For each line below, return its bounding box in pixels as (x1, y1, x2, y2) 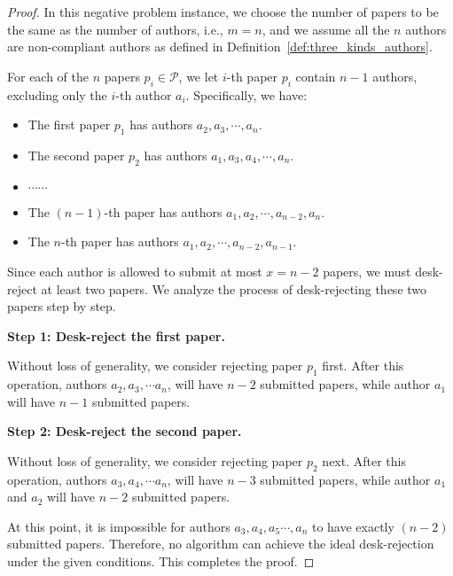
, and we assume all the (262, 19, 390, 38)
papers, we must (323, 261, 411, 280)
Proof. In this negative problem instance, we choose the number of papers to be (7, 3, 439, 20)
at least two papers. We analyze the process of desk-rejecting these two (41, 279, 427, 298)
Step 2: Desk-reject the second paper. (7, 422, 242, 440)
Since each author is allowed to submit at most (7, 261, 262, 280)
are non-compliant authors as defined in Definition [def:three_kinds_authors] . (7, 37, 433, 56)
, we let (178, 66, 219, 85)
